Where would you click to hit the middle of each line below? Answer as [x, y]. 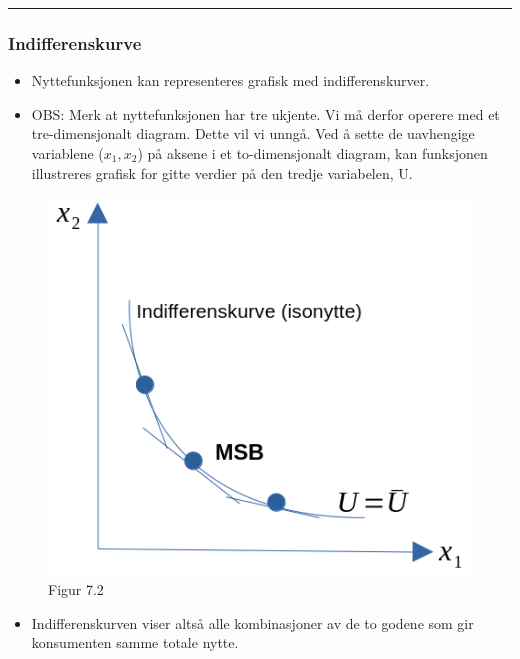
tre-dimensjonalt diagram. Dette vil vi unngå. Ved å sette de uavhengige [253, 133]
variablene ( [67, 153]
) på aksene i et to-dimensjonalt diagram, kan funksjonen [312, 153]
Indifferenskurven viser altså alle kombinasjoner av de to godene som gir [252, 622]
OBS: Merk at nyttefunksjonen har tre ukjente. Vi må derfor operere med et [265, 113]
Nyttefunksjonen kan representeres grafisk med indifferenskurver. [230, 80]
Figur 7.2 [76, 588]
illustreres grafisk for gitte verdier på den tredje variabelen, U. [222, 172]
